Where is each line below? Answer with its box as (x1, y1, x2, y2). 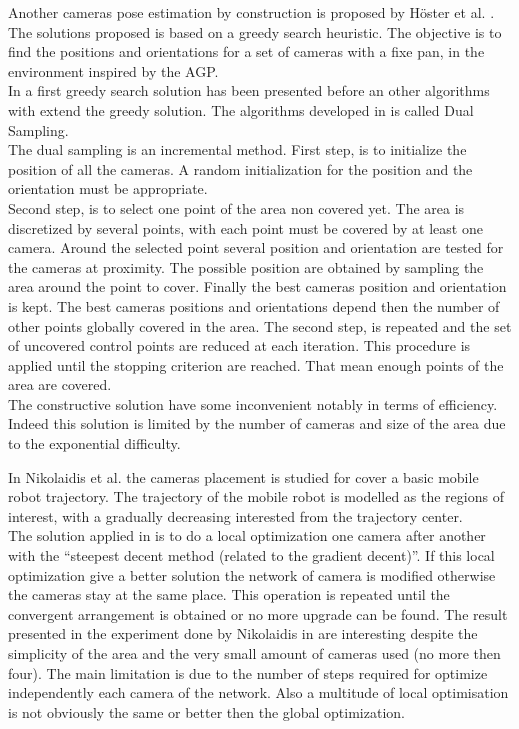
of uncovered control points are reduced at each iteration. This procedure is (8, 335, 471, 356)
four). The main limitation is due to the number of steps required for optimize (8, 662, 488, 683)
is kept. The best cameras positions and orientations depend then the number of (8, 295, 500, 316)
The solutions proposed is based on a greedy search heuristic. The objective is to (8, 21, 502, 42)
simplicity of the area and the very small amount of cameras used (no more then (8, 643, 501, 663)
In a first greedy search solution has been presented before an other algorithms (8, 80, 490, 101)
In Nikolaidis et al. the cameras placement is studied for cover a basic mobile (8, 466, 479, 487)
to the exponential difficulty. (8, 433, 181, 454)
